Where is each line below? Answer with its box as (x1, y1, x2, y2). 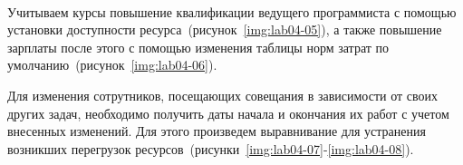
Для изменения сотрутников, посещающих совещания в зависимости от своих (7, 85, 439, 104)
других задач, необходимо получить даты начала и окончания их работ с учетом (7, 103, 449, 122)
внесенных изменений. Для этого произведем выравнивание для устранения (7, 121, 426, 141)
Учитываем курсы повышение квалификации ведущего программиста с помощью (7, 2, 457, 21)
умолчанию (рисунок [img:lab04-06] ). (7, 55, 217, 74)
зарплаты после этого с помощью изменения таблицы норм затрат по (7, 37, 390, 56)
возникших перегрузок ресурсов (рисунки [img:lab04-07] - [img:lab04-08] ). (7, 139, 414, 158)
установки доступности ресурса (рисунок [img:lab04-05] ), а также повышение (7, 20, 442, 39)
